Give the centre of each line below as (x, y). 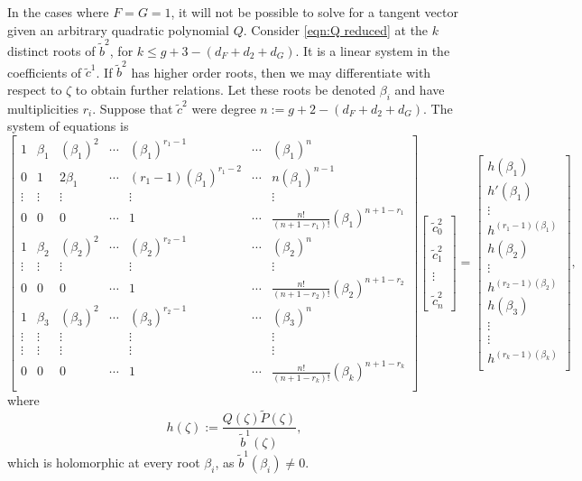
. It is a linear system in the (373, 50)
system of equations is (68, 126)
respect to (35, 89)
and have (420, 89)
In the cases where (58, 12)
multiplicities (43, 108)
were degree (224, 108)
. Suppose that (133, 108)
